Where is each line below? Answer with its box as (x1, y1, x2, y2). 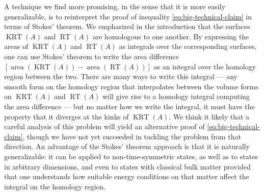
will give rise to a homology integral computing (102, 91, 250, 102)
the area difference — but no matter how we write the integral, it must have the (4, 101, 255, 111)
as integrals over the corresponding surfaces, (119, 41, 257, 52)
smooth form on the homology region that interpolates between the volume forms (4, 81, 258, 91)
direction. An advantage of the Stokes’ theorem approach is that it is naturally (4, 141, 250, 152)
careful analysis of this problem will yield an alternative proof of (4, 121, 205, 132)
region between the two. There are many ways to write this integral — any (4, 71, 238, 82)
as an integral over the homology (153, 61, 256, 71)
